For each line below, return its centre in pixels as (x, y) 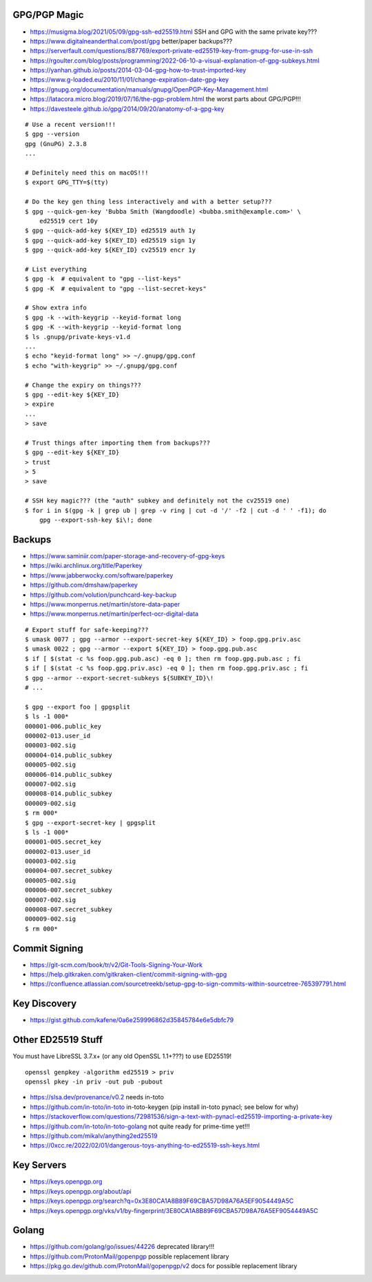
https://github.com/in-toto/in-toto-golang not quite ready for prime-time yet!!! (140, 1126)
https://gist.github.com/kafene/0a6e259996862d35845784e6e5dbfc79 (132, 1020)
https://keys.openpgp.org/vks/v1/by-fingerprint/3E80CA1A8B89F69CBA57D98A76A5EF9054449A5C (174, 1210)
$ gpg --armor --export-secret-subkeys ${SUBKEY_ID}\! (120, 678)
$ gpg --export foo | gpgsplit (78, 707)
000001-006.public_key (63, 726)
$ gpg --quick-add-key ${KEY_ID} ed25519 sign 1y (111, 240)
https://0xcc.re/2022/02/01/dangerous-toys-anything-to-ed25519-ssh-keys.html (145, 1146)
